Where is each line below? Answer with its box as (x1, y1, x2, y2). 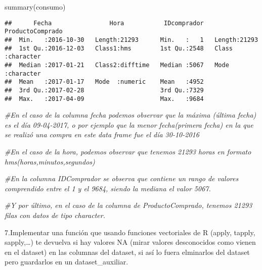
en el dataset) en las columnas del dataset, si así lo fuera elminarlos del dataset (5, 246, 250, 257)
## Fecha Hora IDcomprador (5, 19, 204, 27)
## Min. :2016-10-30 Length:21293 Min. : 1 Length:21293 (5, 36, 258, 43)
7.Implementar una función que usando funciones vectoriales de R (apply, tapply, (5, 227, 255, 237)
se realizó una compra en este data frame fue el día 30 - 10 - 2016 (5, 129, 199, 140)
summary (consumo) (5, 2, 66, 12)
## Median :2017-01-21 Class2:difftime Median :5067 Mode (5, 61, 229, 69)
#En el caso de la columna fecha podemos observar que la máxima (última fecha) (5, 110, 256, 120)
